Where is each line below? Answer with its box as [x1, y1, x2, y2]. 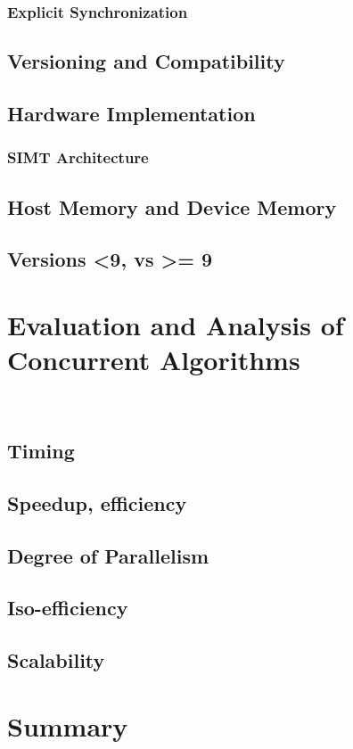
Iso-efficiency [7, 594, 128, 621]
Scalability [7, 646, 105, 674]
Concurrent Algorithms [7, 342, 300, 378]
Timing [7, 437, 75, 465]
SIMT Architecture [7, 146, 149, 169]
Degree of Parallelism [7, 541, 209, 569]
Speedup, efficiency [7, 489, 187, 516]
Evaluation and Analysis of [7, 307, 344, 342]
